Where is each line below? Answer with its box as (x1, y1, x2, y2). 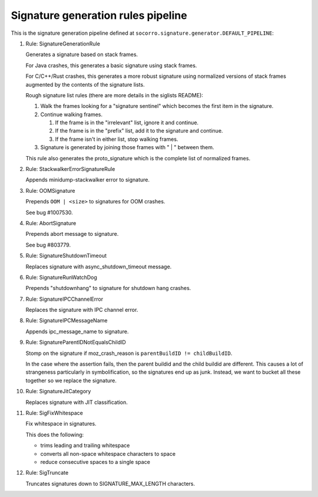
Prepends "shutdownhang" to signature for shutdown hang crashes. (25, 285, 191, 292)
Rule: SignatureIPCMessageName (25, 317, 108, 324)
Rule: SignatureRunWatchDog (25, 274, 97, 281)
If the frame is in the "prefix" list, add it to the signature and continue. (55, 127, 223, 134)
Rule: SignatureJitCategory (25, 388, 91, 395)
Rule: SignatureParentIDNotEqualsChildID (25, 339, 126, 346)
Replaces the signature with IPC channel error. (25, 307, 138, 314)
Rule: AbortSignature (25, 219, 77, 226)
